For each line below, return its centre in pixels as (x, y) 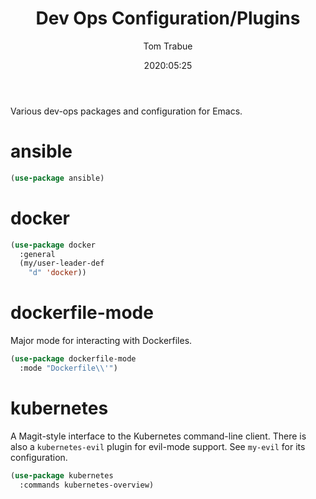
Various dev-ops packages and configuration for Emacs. (126, 111)
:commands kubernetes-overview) (87, 485)
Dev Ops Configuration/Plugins (168, 18)
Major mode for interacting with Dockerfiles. (101, 341)
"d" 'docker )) (57, 273)
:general (37, 254)
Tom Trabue (168, 46)
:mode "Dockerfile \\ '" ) (68, 368)
